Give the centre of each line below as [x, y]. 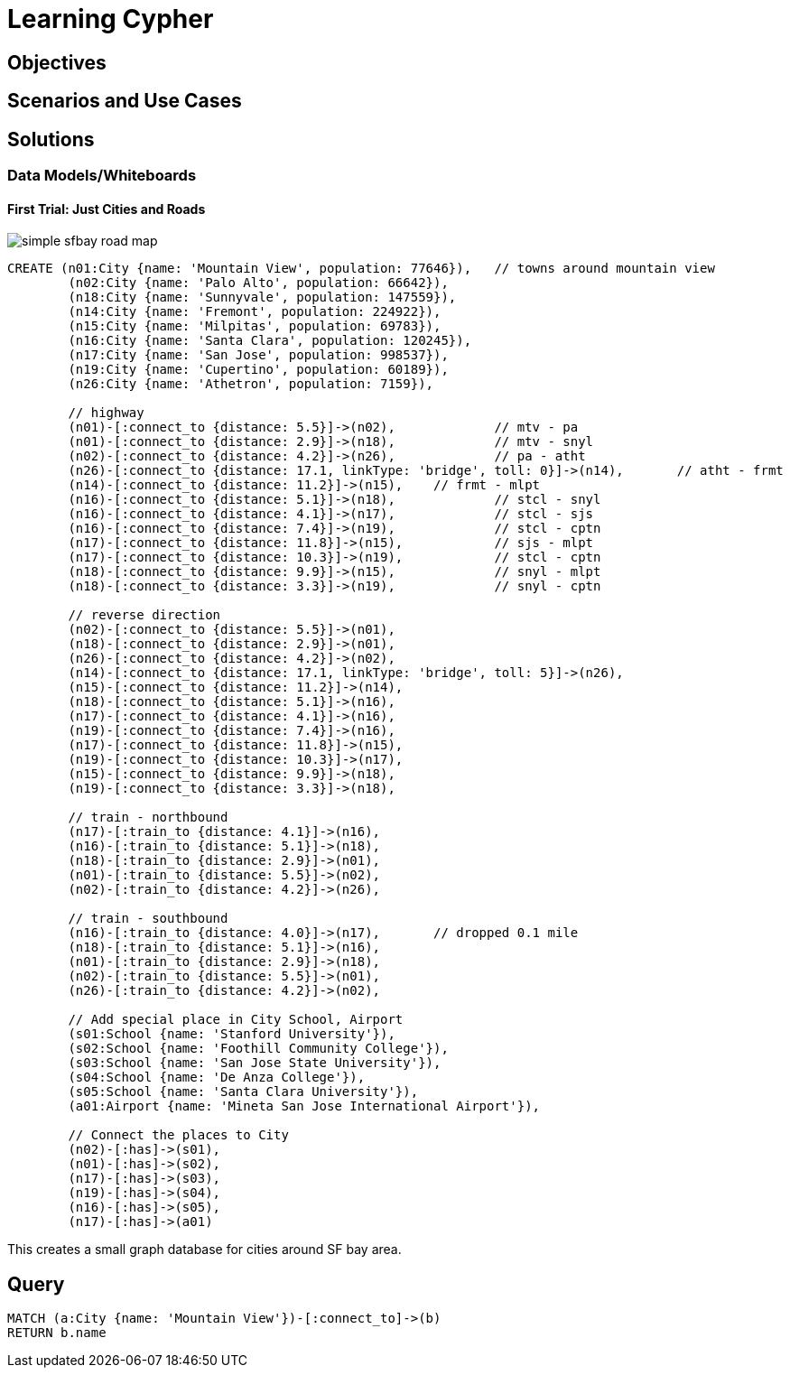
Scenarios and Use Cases [125, 101]
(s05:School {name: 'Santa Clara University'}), [243, 1092]
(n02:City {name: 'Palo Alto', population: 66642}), [258, 283]
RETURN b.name [57, 1333]
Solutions [51, 139]
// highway [106, 413]
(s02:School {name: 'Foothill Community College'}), [258, 1049]
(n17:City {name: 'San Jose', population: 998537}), [258, 355]
